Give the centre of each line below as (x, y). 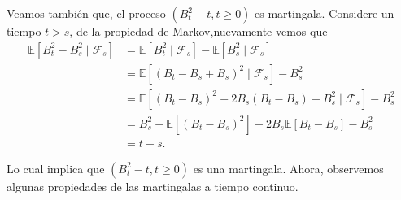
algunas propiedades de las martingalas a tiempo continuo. (153, 186)
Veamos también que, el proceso (86, 13)
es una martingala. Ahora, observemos (288, 168)
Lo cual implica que (56, 168)
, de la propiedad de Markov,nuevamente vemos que (198, 31)
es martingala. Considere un (325, 13)
